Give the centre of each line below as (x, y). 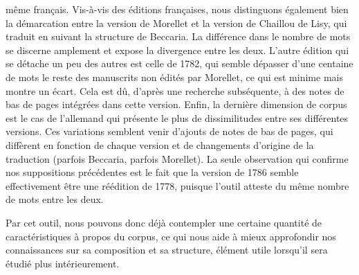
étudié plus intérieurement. (63, 263)
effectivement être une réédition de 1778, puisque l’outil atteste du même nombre (177, 185)
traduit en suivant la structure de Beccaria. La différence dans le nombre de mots (178, 36)
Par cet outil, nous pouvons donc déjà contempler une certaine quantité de (164, 222)
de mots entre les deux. (55, 199)
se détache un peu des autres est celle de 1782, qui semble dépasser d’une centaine (179, 63)
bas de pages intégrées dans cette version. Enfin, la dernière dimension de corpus (176, 104)
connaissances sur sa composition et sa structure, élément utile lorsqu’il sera (167, 250)
